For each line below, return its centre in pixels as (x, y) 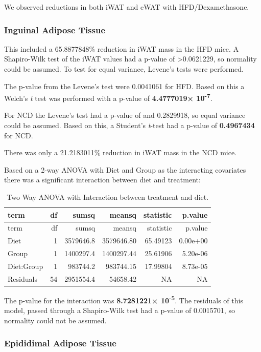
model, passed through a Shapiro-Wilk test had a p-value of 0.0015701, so (120, 310)
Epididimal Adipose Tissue (60, 343)
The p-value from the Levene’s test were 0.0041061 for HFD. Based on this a (124, 86)
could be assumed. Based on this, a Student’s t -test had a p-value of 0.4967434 (129, 125)
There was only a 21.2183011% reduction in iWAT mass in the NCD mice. (121, 152)
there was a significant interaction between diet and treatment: (102, 180)
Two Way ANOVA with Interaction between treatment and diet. (108, 197)
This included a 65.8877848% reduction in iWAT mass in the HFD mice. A (122, 48)
